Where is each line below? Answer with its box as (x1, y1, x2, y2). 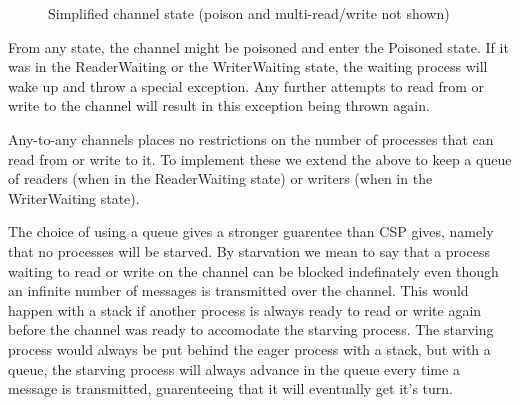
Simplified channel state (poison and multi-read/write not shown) (48, 3, 450, 23)
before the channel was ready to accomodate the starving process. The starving (8, 319, 494, 340)
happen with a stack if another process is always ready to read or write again (8, 299, 482, 320)
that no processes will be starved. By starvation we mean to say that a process (8, 240, 490, 261)
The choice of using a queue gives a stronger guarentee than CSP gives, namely (8, 221, 494, 242)
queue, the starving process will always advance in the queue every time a (8, 358, 460, 379)
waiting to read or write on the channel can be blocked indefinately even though (8, 260, 499, 281)
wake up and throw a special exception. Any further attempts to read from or (8, 75, 484, 96)
